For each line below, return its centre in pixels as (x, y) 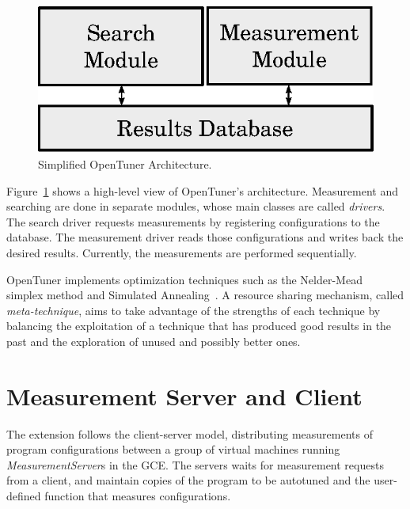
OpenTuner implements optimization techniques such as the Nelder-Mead (184, 279)
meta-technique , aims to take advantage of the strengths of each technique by (194, 310)
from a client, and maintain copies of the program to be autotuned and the (188, 480)
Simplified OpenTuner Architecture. (125, 163)
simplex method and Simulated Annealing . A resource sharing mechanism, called (205, 295)
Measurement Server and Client (184, 395)
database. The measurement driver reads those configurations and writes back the (205, 237)
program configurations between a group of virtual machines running (173, 449)
